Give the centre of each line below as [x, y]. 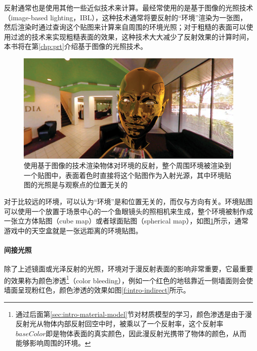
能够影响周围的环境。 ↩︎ [53, 343]
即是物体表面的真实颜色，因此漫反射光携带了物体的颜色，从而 [146, 333]
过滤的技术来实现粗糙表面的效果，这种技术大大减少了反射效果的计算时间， [132, 36]
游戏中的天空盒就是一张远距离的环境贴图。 [73, 230]
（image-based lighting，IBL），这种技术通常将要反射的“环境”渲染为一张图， [126, 17]
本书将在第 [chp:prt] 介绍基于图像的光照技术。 [76, 46]
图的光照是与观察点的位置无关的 [76, 185]
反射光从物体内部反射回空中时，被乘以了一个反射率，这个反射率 [119, 324]
